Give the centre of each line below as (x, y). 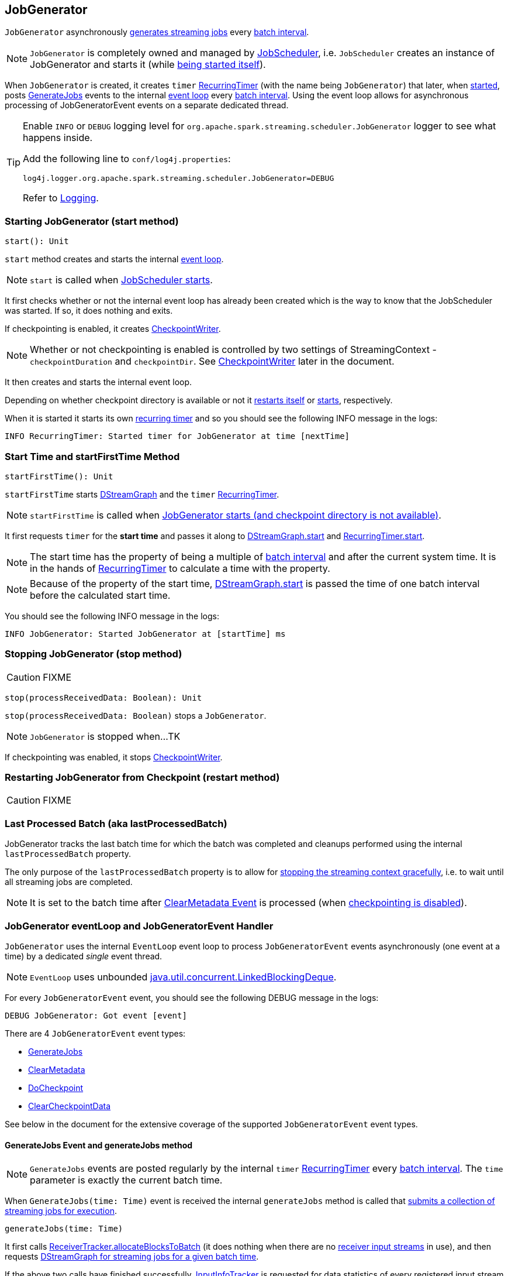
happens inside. (58, 138)
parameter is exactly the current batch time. (126, 1180)
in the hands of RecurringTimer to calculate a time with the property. (180, 568)
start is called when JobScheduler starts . (121, 280)
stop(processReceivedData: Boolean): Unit (103, 697)
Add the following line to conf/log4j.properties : (127, 159)
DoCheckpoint (56, 1088)
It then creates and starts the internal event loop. (99, 382)
